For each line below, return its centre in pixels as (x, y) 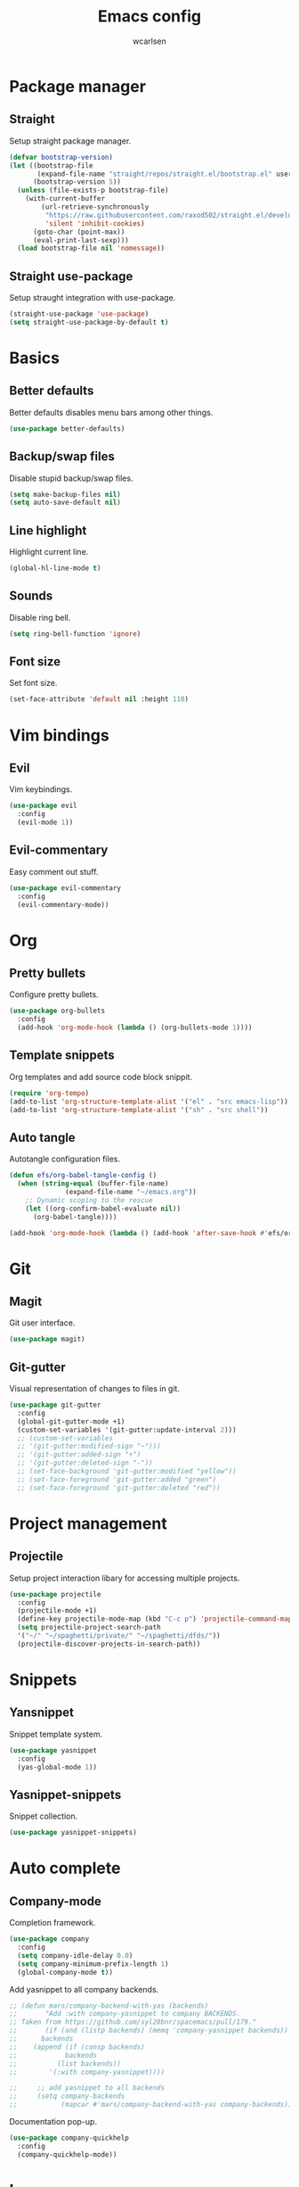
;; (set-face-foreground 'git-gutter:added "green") (117, 1479)
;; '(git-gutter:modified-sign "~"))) (89, 1447)
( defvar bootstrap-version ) (61, 157)
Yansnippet (41, 1713)
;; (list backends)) (65, 2063)
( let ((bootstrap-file (51, 165)
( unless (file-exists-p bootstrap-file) (93, 190)
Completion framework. (53, 1923)
